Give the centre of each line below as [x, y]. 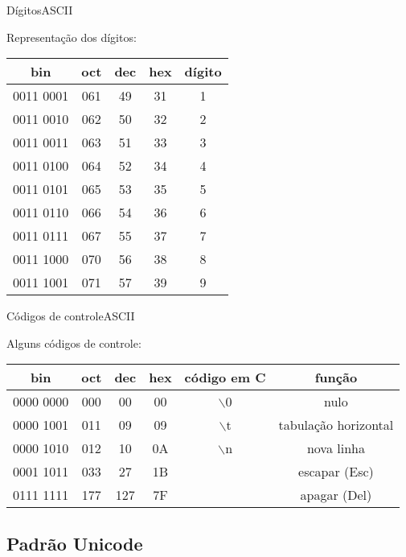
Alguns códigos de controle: [74, 342]
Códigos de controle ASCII [71, 316]
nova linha [336, 448]
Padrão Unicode [75, 543]
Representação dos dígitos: [72, 37]
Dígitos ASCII [40, 10]
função [336, 378]
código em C [225, 378]
